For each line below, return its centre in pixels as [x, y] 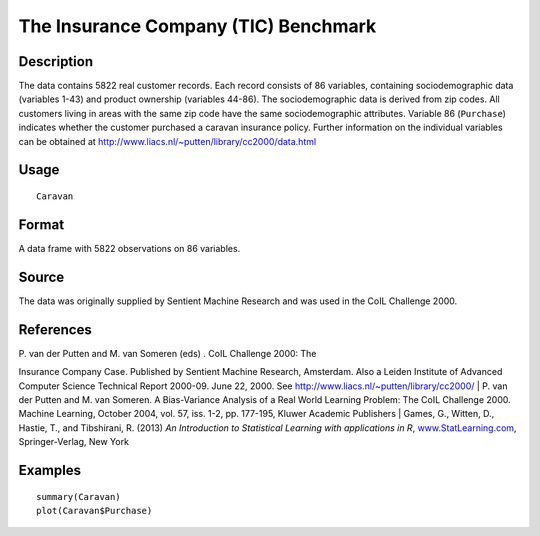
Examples [50, 470]
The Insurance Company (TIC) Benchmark [197, 26]
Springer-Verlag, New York [74, 442]
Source [41, 276]
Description [56, 61]
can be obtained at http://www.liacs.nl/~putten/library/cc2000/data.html [167, 141]
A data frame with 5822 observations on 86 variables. [129, 248]
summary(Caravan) [78, 496]
